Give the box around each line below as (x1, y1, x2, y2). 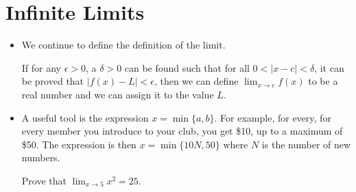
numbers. (21, 150, 60, 165)
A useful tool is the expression (21, 110, 149, 124)
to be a (308, 74, 338, 88)
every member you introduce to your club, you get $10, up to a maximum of (21, 124, 343, 138)
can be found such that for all (124, 60, 250, 74)
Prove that (21, 173, 67, 187)
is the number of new (261, 137, 351, 151)
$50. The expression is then (21, 137, 137, 151)
